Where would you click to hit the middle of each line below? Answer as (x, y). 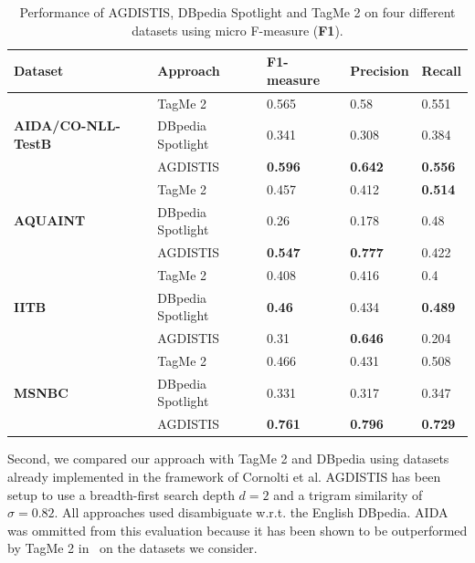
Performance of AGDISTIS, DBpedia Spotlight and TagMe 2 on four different (237, 12)
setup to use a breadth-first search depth (121, 494)
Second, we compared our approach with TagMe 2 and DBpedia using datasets (228, 459)
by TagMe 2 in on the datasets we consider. (132, 548)
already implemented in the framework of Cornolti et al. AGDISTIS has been (224, 476)
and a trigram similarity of (348, 494)
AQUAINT (50, 220)
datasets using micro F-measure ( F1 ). (237, 30)
